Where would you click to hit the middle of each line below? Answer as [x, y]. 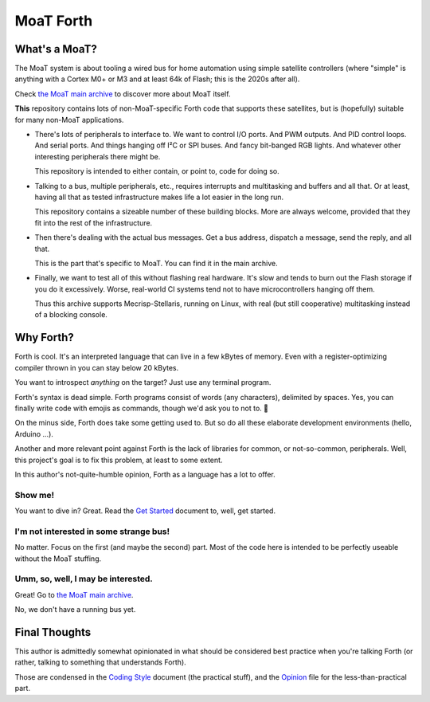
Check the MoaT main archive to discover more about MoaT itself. [123, 94]
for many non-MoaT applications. [69, 120]
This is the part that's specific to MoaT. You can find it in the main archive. [156, 263]
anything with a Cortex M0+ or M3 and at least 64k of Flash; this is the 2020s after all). [157, 79]
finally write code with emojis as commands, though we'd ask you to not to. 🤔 [141, 408]
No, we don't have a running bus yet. [75, 610]
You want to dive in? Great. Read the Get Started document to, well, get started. [145, 511]
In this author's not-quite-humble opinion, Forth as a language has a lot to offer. [145, 474]
